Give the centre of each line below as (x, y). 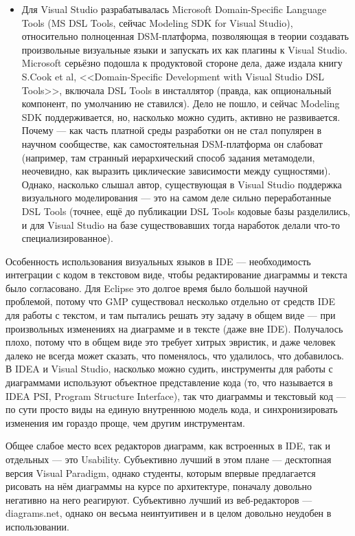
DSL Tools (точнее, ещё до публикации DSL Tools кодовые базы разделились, (186, 211)
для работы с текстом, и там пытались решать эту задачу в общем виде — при (171, 315)
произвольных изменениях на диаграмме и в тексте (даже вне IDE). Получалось (174, 328)
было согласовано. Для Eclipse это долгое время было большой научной (157, 288)
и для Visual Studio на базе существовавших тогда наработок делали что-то (181, 224)
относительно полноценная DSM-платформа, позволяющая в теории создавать (185, 36)
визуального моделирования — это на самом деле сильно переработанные (176, 198)
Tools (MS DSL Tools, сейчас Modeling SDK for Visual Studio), (157, 22)
